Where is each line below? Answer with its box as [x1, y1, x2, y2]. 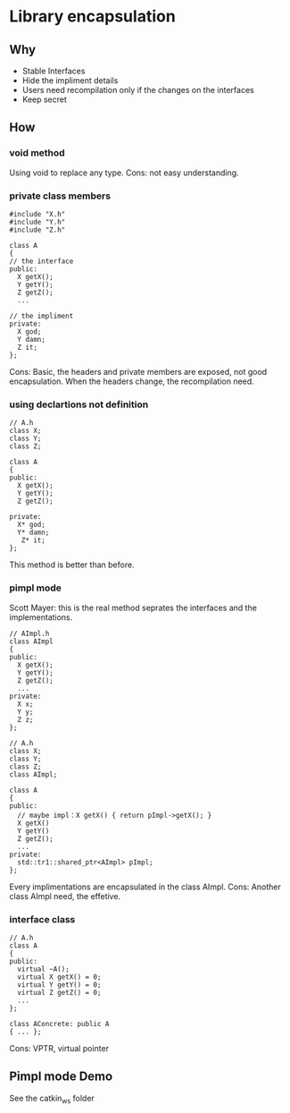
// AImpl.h [9, 629, 50, 638]
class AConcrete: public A [9, 1019, 110, 1028]
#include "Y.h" [9, 217, 66, 226]
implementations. [9, 611, 73, 623]
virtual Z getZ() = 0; [17, 988, 102, 997]
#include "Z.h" [9, 225, 66, 234]
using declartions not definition [9, 398, 149, 411]
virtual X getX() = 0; [17, 973, 102, 981]
